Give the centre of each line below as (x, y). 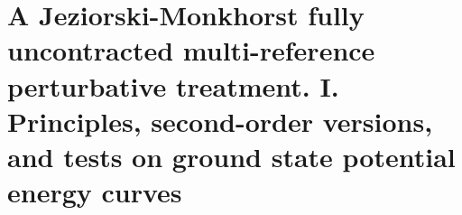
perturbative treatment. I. (173, 85)
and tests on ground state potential (231, 156)
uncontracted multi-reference (191, 50)
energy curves (95, 192)
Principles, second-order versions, (220, 121)
